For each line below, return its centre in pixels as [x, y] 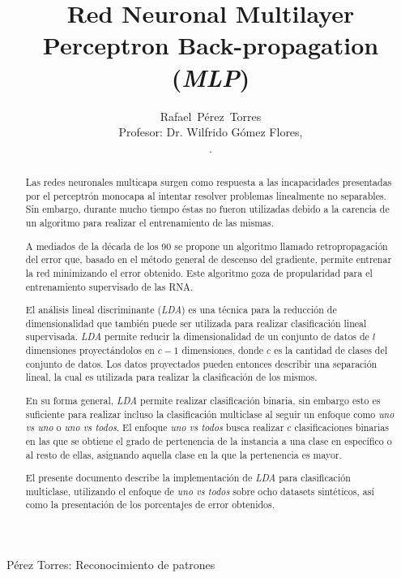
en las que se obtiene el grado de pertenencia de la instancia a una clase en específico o [209, 440]
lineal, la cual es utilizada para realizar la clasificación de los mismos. [171, 377]
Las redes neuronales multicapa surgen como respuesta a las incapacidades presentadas [209, 182]
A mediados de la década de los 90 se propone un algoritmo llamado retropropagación [207, 246]
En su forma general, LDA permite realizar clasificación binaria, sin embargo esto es [203, 400]
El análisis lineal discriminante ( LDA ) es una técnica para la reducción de [181, 310]
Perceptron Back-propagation [211, 45]
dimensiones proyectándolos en [90, 350]
